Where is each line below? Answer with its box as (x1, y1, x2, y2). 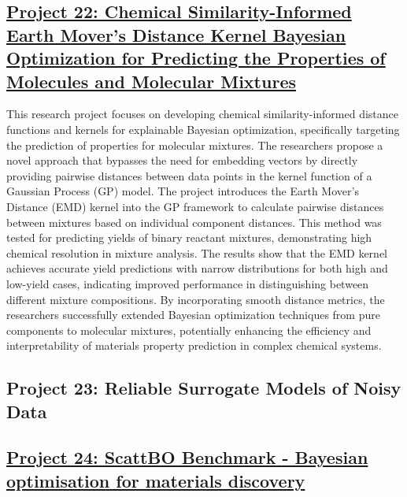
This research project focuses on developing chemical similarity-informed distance (6, 106, 399, 122)
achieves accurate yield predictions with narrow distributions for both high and (6, 260, 388, 276)
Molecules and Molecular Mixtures (6, 69, 296, 93)
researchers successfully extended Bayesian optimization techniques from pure (6, 306, 380, 323)
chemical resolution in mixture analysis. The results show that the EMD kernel (6, 244, 387, 261)
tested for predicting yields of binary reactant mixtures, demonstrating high (6, 229, 372, 246)
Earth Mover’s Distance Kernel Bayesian (6, 22, 346, 46)
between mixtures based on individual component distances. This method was (6, 213, 382, 230)
